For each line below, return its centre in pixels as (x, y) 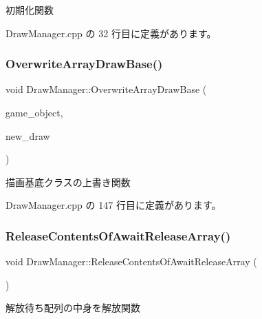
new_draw (28, 135)
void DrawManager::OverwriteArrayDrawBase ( (106, 89)
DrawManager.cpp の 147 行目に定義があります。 (113, 205)
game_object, (34, 112)
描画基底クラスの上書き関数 (68, 182)
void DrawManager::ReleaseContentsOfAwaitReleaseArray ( (131, 261)
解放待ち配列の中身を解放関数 (73, 308)
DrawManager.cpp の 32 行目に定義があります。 (111, 33)
